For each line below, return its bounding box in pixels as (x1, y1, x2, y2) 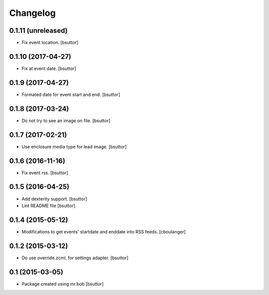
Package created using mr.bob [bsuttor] (21, 281, 104, 287)
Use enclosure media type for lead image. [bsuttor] (21, 144, 127, 149)
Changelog (9, 7, 56, 18)
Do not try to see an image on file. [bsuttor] (21, 117, 111, 124)
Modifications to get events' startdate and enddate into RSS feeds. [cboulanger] (21, 228, 186, 234)
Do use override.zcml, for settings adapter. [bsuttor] (21, 255, 129, 261)
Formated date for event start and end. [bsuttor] (21, 91, 121, 97)
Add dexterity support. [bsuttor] (21, 196, 87, 202)
